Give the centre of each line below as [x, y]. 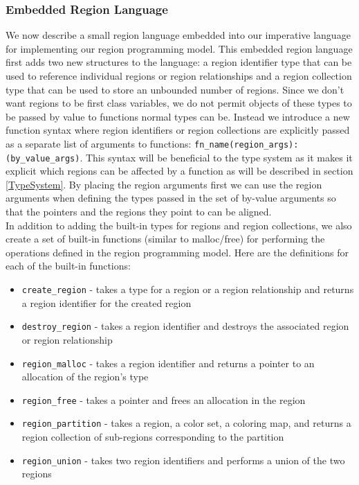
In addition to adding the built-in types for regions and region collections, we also [179, 225]
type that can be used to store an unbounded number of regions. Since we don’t [175, 89]
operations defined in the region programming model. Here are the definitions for [177, 252]
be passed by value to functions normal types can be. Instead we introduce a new [178, 116]
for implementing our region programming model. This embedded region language [179, 48]
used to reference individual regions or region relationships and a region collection [179, 76]
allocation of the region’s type [85, 377]
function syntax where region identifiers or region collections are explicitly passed [178, 130]
